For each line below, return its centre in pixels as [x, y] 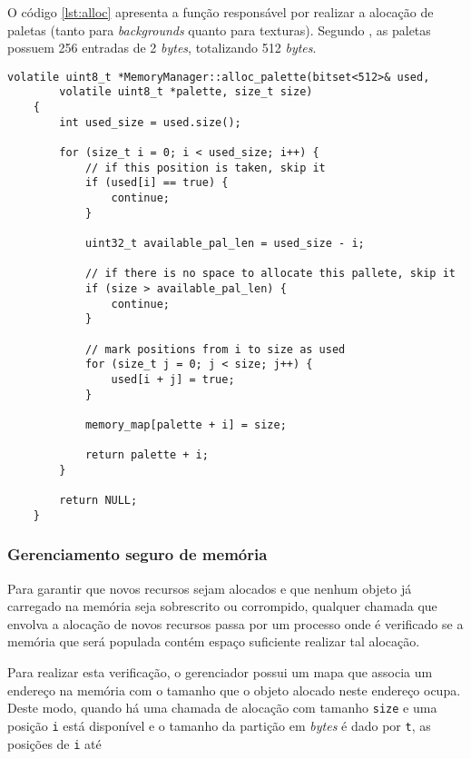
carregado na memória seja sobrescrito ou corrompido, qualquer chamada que [222, 606]
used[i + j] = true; [173, 379]
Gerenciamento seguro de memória [137, 554]
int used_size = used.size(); [150, 122]
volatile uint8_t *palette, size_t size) [186, 92]
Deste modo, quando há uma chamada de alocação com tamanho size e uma [222, 708]
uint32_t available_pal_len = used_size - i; [225, 243]
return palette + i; [147, 455]
